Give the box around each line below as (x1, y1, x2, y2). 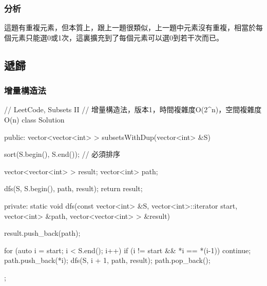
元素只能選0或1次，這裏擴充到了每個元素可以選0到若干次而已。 (11, 32, 223, 43)
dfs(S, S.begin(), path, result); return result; (4, 183, 143, 194)
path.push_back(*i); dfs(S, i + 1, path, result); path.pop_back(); (4, 255, 211, 265)
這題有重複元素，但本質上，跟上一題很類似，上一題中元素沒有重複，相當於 (4, 22, 256, 33)
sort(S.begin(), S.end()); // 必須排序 (4, 149, 121, 159)
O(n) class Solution (4, 114, 65, 125)
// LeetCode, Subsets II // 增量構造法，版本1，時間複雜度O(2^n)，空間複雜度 (4, 104, 262, 115)
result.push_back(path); (4, 228, 81, 238)
